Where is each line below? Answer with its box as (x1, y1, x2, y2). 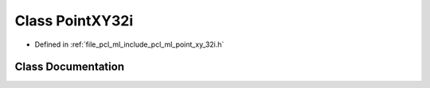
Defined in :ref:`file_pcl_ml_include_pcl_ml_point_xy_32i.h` (34, 40, 225, 49)
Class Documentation (14, 60, 125, 74)
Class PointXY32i (14, 12, 134, 29)
